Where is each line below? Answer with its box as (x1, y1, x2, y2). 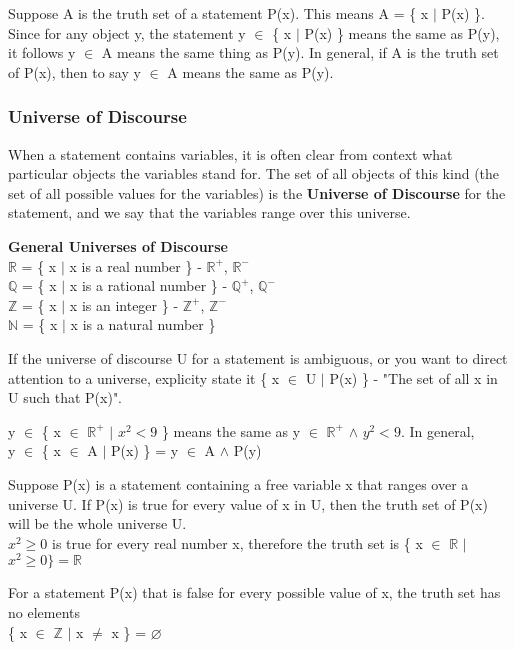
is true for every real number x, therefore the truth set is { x (52, 532, 423, 553)
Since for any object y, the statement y (8, 22, 246, 43)
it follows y (8, 42, 76, 63)
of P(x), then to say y (8, 61, 141, 82)
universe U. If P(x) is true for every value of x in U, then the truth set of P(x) (8, 493, 488, 514)
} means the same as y (161, 420, 301, 441)
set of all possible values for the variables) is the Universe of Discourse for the (8, 182, 506, 203)
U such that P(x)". (8, 387, 123, 408)
